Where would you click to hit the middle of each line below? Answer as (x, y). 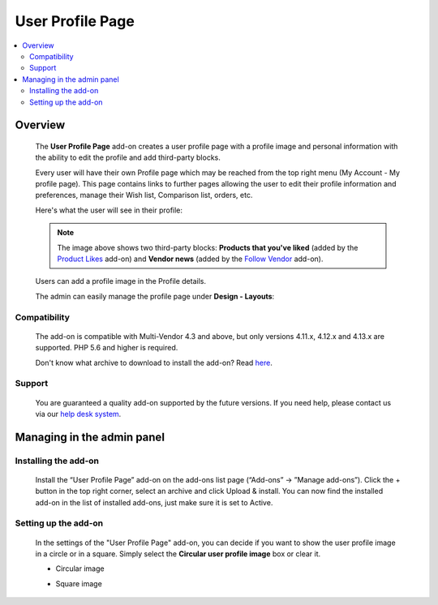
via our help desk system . (78, 414)
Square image (79, 583)
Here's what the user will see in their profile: (109, 210)
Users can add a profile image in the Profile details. (121, 281)
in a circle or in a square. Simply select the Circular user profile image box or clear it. (178, 554)
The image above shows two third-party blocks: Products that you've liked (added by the (208, 247)
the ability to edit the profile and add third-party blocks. (128, 157)
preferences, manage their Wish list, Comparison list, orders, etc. (144, 195)
